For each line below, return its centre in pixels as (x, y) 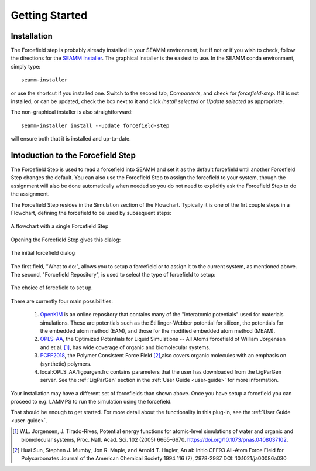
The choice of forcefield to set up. (52, 288)
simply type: (26, 66)
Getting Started (49, 15)
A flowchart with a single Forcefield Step (60, 226)
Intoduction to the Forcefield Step (73, 156)
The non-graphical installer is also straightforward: (72, 112)
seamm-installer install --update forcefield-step (95, 125)
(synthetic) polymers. (66, 364)
